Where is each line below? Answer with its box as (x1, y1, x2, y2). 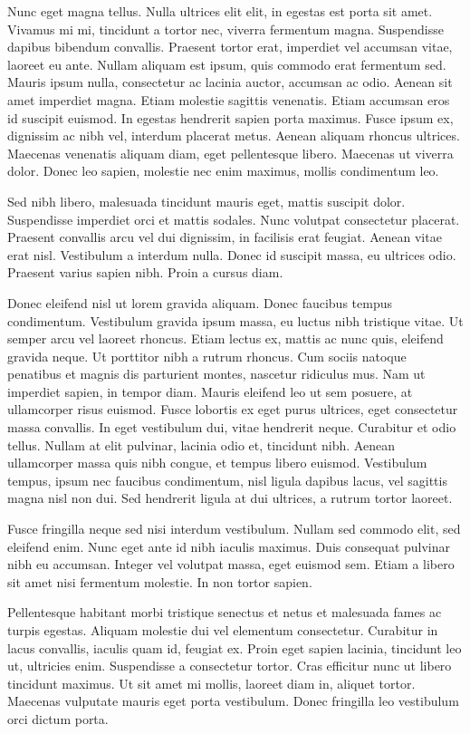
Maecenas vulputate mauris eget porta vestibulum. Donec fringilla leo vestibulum (7, 691, 459, 710)
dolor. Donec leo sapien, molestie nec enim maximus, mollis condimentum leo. (7, 161, 439, 180)
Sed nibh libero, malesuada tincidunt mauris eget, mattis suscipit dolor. (7, 191, 406, 210)
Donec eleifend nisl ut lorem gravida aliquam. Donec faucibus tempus (7, 293, 392, 312)
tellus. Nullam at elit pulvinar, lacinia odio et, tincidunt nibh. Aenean (7, 435, 395, 454)
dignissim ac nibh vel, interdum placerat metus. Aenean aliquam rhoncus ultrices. (7, 126, 460, 145)
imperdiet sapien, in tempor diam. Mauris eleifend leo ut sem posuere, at (7, 381, 413, 401)
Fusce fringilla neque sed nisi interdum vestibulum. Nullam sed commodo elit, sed (7, 519, 461, 538)
